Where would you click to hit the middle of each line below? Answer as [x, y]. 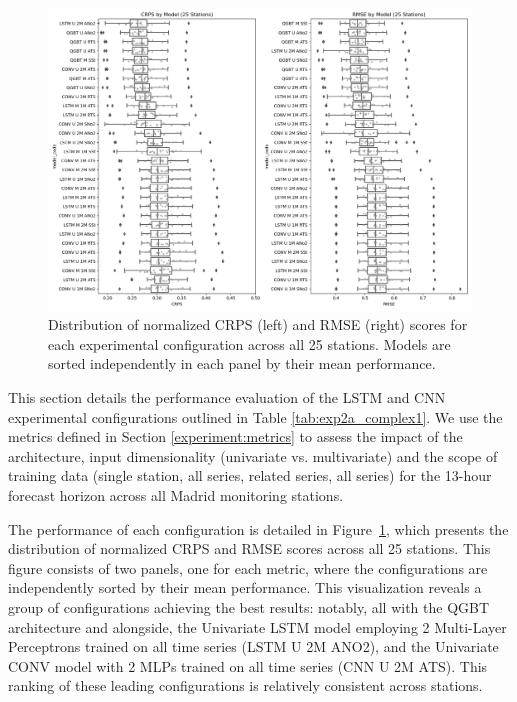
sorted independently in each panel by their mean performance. [242, 363]
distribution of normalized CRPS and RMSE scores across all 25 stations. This [249, 548]
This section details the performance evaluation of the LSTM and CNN [227, 397]
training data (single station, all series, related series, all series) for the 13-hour [250, 475]
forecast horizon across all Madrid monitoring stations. [176, 495]
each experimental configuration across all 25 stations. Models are [249, 343]
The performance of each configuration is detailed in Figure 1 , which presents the [258, 528]
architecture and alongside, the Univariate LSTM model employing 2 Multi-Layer [257, 626]
